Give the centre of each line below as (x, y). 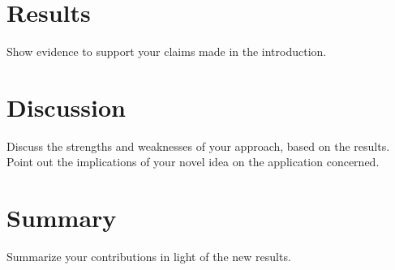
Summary (62, 218)
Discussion (66, 107)
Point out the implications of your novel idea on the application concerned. (193, 162)
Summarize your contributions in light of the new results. (149, 257)
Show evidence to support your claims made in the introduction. (167, 51)
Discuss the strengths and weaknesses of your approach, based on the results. (198, 146)
